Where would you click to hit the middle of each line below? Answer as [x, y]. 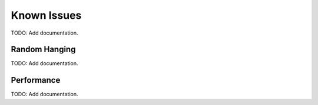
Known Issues [46, 15]
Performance [36, 80]
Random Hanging [43, 50]
